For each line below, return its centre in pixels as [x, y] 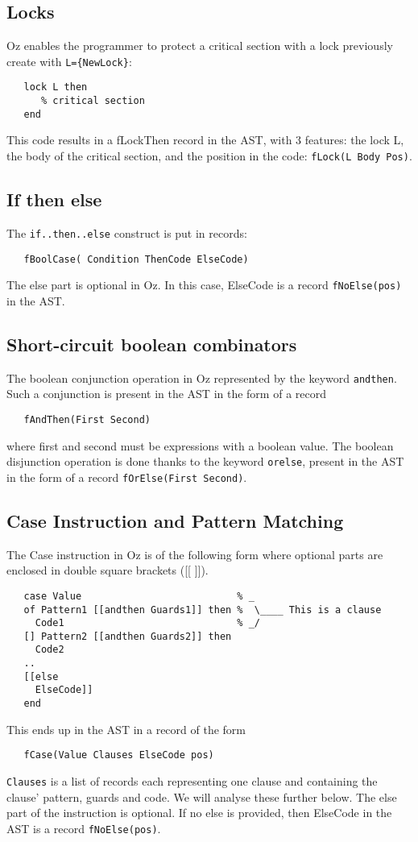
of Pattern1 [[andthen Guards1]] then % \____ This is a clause [203, 610]
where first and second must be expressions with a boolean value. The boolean [200, 445]
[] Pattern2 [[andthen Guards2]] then [128, 636]
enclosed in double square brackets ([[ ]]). [108, 570]
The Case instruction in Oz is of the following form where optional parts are [195, 554]
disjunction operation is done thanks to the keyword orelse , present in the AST [205, 461]
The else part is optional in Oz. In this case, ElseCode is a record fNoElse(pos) [204, 285]
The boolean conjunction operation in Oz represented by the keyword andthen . [202, 377]
